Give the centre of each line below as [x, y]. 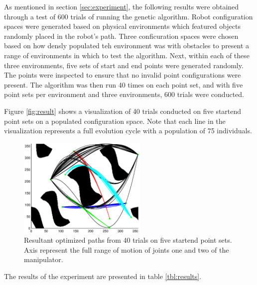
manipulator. [44, 259]
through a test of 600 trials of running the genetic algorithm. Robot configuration [128, 16]
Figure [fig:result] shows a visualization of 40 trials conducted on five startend [123, 111]
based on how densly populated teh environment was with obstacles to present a [127, 46]
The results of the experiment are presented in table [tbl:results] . [103, 276]
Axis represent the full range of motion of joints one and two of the [127, 249]
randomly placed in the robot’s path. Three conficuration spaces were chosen [121, 36]
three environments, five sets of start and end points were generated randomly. [124, 65]
